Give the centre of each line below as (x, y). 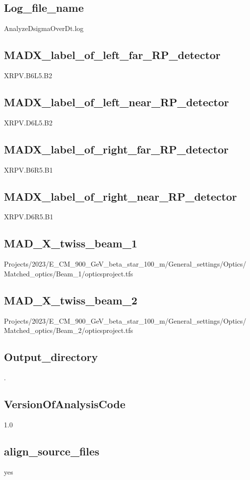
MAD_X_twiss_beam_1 (71, 243)
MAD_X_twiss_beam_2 (71, 300)
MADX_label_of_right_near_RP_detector (121, 196)
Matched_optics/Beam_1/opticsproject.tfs (69, 273)
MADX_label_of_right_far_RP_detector (116, 149)
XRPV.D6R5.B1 (29, 217)
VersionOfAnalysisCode (65, 404)
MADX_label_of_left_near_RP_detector (116, 102)
